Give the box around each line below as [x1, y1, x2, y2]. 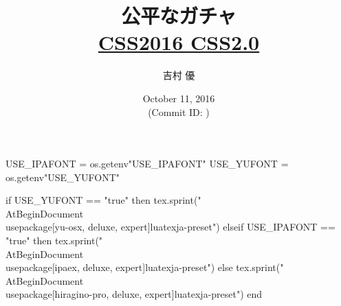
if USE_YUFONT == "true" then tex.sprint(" [5, 193, 201, 207]
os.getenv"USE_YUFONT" [5, 169, 120, 184]
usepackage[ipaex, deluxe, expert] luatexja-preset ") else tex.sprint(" [5, 260, 284, 274]
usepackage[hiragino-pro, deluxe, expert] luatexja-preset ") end [5, 287, 263, 301]
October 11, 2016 [142, 91, 215, 105]
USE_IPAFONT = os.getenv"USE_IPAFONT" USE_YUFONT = [5, 156, 289, 171]
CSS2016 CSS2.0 [98, 28, 260, 56]
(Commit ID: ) [148, 104, 210, 119]
